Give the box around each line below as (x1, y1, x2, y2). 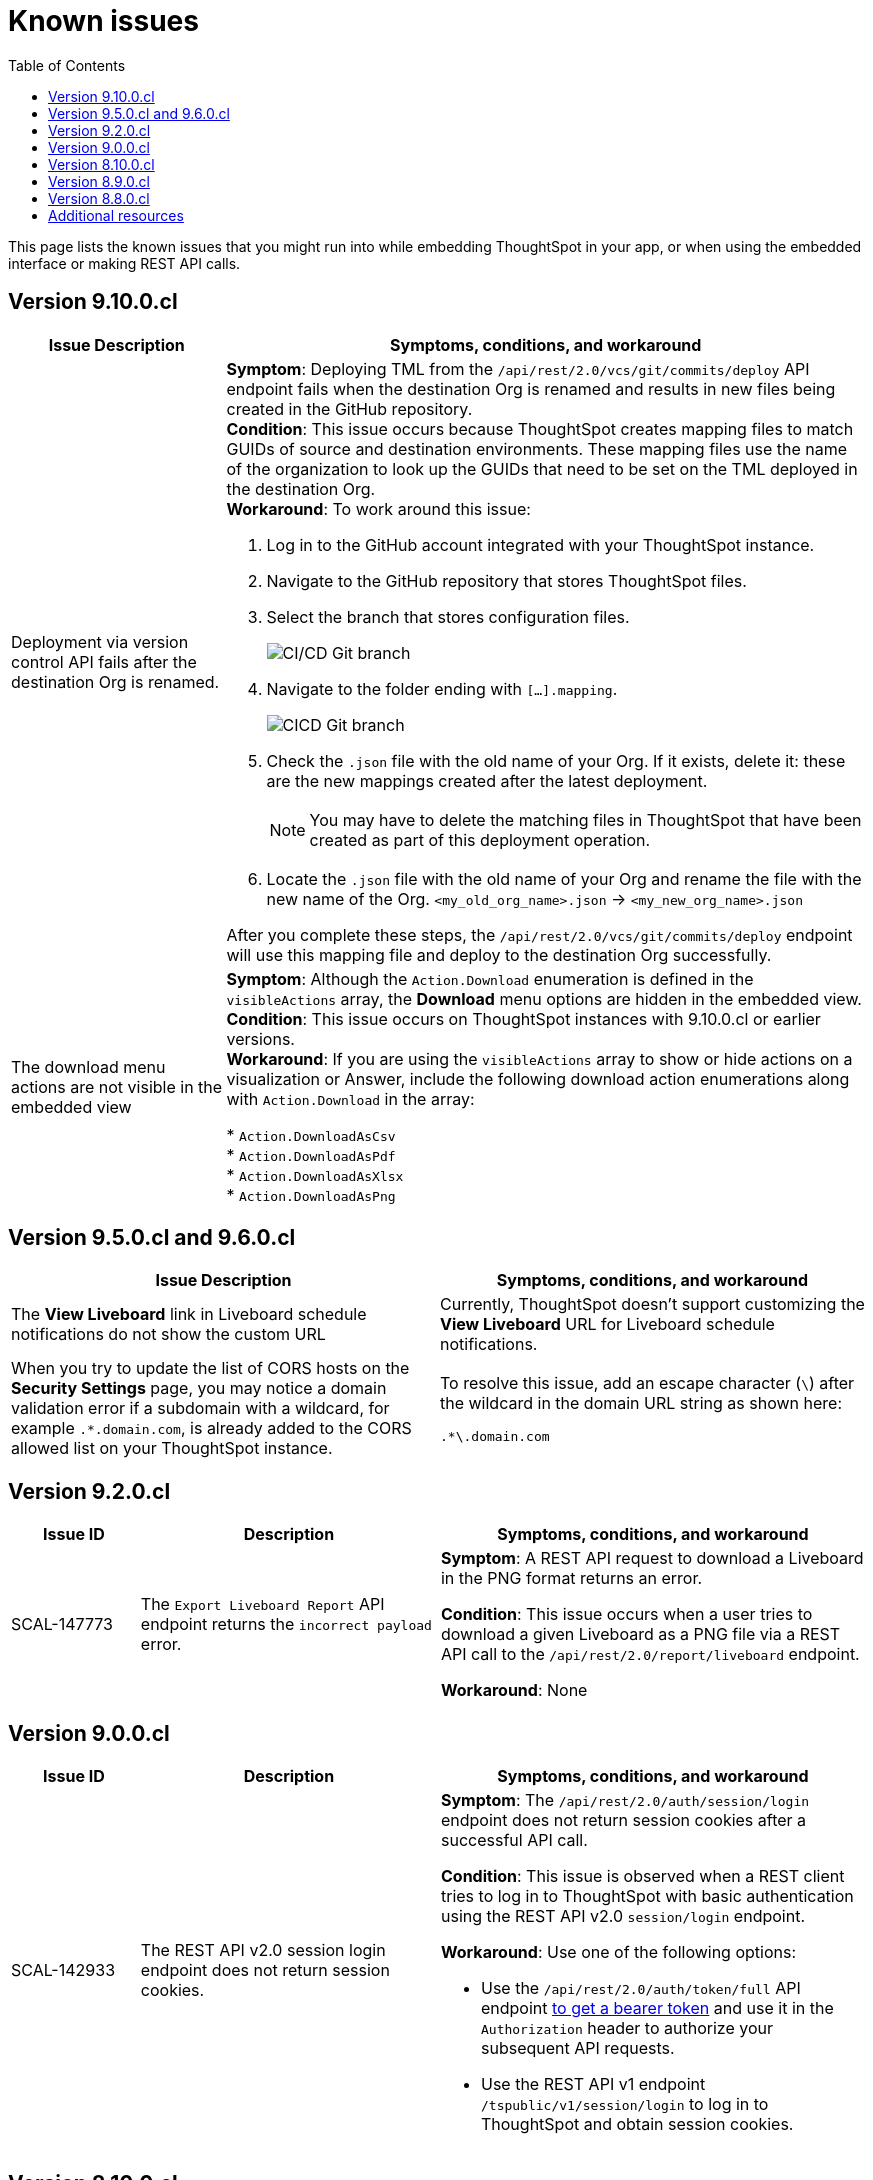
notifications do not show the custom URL (11, 1324, 326, 1345)
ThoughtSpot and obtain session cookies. (480, 2114, 794, 2135)
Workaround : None (440, 1680, 588, 1701)
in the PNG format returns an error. (440, 1568, 703, 1589)
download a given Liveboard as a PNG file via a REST (440, 1624, 841, 1645)
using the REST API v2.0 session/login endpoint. (440, 1906, 805, 1927)
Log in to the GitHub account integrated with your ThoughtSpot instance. (266, 534, 815, 555)
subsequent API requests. (480, 2038, 675, 2059)
